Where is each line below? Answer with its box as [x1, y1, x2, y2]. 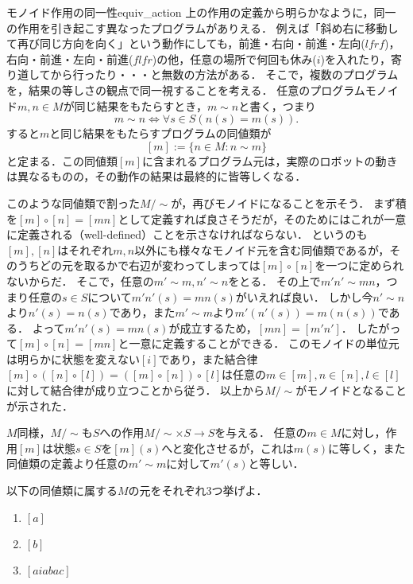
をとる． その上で [228, 272, 321, 289]
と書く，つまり [238, 97, 316, 114]
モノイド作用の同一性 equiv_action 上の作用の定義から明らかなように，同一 [6, 4, 396, 20]
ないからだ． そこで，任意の [6, 272, 154, 289]
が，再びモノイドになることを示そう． [171, 194, 370, 211]
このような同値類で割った [6, 194, 140, 211]
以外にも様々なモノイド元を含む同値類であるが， [134, 241, 390, 258]
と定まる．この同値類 [6, 152, 118, 169]
